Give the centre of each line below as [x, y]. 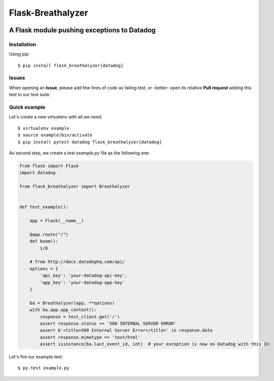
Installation [23, 44]
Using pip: [19, 54]
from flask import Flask [49, 166]
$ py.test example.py [43, 368]
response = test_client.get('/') [80, 317]
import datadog [37, 173]
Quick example [27, 107]
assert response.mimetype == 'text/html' [90, 337]
